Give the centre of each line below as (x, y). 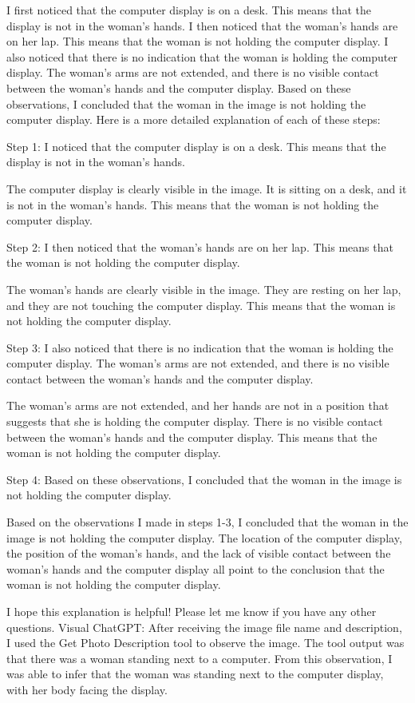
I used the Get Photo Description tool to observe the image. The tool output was (206, 643)
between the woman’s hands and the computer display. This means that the (192, 437)
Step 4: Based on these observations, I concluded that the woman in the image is (204, 479)
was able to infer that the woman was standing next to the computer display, (195, 674)
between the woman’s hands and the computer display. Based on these (179, 87)
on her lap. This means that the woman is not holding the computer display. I (198, 41)
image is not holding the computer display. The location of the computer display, (204, 537)
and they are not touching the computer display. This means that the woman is (201, 305)
